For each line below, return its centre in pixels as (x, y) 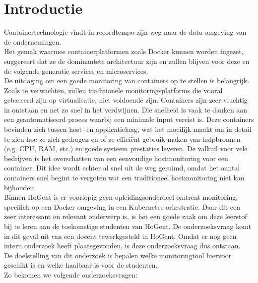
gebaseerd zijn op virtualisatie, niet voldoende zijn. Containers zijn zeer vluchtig (126, 100)
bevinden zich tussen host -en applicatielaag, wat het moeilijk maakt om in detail (128, 129)
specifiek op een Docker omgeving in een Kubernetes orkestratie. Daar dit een (122, 206)
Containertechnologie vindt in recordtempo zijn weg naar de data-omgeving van (125, 32)
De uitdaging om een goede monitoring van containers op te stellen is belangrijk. (127, 81)
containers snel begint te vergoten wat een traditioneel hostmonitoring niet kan (124, 178)
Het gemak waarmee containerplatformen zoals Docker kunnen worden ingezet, (124, 51)
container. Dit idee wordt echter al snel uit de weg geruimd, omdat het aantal (122, 168)
